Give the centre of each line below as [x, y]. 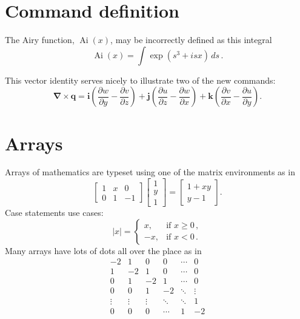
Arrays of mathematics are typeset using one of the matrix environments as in [150, 172]
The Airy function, [40, 40]
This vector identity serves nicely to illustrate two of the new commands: [140, 80]
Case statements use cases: [54, 213]
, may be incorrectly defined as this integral [191, 40]
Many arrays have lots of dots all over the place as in [103, 250]
